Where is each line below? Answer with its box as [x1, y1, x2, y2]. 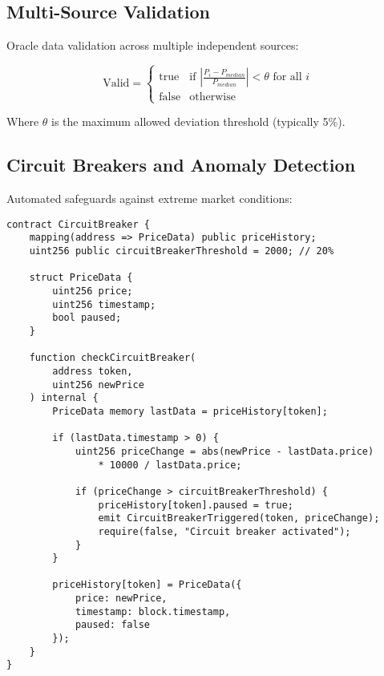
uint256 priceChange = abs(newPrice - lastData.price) [75, 445, 374, 457]
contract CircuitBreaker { [6, 218, 150, 230]
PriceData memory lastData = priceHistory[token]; [52, 405, 328, 417]
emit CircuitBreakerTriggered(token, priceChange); [98, 512, 380, 524]
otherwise [189, 91, 236, 103]
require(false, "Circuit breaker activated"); [98, 525, 351, 537]
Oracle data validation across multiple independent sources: [6, 37, 299, 54]
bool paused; [52, 312, 122, 324]
